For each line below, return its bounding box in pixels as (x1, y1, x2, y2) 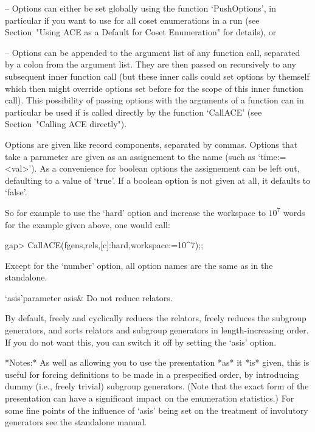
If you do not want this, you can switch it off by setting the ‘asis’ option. (5, 335, 277, 348)
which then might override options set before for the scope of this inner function (5, 82, 303, 94)
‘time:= (258, 150, 286, 162)
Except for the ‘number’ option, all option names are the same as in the (5, 259, 273, 271)
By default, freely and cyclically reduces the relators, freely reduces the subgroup (5, 312, 306, 324)
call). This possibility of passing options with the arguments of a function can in (5, 94, 304, 106)
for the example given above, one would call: (5, 218, 170, 231)
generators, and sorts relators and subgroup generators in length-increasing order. (5, 324, 309, 336)
